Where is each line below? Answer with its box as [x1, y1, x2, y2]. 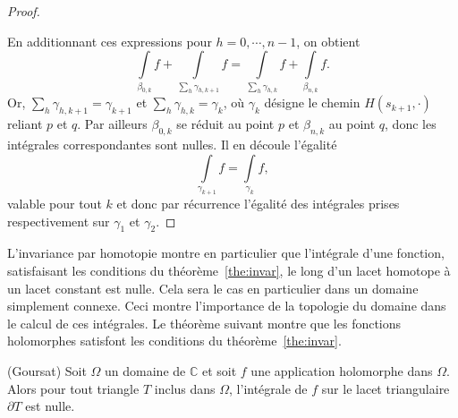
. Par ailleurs [77, 115, 148, 133]
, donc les [385, 115, 437, 133]
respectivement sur [7, 211, 110, 230]
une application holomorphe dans [250, 361, 433, 380]
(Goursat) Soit [7, 361, 87, 380]
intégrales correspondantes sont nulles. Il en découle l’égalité [7, 135, 337, 154]
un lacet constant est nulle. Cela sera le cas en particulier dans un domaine [7, 278, 419, 297]
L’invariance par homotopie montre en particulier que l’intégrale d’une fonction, [7, 243, 445, 262]
